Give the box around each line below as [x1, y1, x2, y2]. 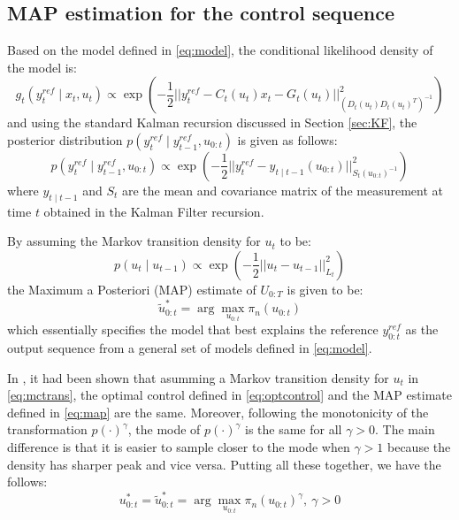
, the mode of [127, 420, 201, 439]
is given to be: [287, 279, 363, 298]
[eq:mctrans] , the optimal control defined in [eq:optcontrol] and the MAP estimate [7, 386, 452, 404]
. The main [375, 420, 435, 439]
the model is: [7, 57, 78, 76]
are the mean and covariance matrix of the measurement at [121, 180, 443, 199]
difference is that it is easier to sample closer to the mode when [7, 437, 350, 455]
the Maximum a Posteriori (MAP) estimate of [7, 279, 256, 298]
